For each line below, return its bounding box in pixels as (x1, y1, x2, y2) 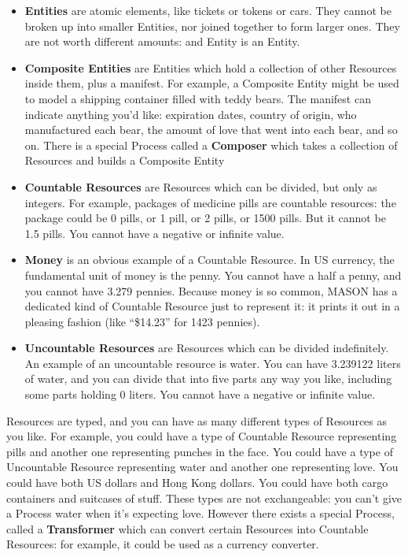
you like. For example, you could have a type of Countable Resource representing (6, 428, 397, 444)
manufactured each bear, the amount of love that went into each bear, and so (24, 121, 398, 138)
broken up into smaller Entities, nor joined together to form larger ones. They (24, 17, 400, 34)
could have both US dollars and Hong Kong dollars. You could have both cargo (6, 474, 388, 491)
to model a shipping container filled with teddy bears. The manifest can (24, 90, 371, 106)
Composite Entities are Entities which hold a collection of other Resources (24, 59, 397, 76)
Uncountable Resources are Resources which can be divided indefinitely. (24, 340, 389, 356)
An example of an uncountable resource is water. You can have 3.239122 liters (24, 355, 401, 371)
